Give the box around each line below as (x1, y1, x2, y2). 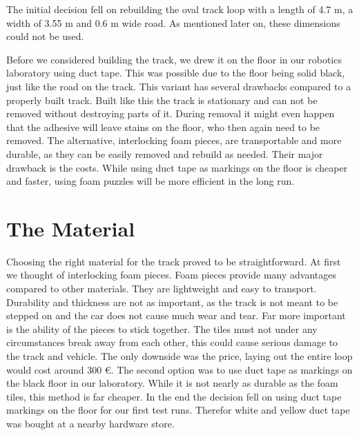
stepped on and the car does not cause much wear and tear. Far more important (6, 308, 346, 323)
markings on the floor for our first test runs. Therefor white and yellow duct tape (6, 403, 350, 417)
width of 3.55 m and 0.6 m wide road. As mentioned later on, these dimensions (6, 15, 340, 30)
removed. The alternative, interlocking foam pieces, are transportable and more (6, 133, 342, 148)
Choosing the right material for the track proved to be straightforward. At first (6, 254, 341, 268)
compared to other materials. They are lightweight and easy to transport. (6, 281, 317, 296)
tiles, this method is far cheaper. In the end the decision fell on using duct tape (6, 389, 342, 403)
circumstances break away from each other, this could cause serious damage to (6, 335, 338, 350)
